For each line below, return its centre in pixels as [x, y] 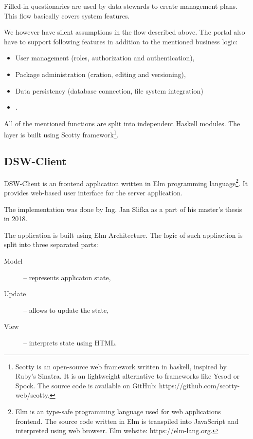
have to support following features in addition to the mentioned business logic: [121, 41]
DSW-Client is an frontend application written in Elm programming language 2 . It [126, 182]
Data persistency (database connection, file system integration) [109, 90]
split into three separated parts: [51, 244]
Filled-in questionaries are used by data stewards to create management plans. [121, 6]
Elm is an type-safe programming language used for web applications [118, 411]
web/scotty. [32, 395]
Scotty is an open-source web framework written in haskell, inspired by [121, 366]
